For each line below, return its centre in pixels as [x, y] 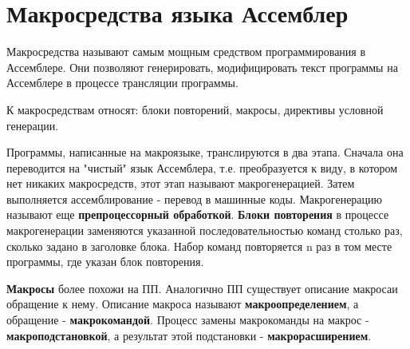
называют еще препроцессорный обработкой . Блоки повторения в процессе [198, 214]
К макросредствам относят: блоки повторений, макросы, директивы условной [195, 109]
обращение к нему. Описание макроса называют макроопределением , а [183, 304]
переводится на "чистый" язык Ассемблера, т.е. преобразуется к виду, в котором [202, 167]
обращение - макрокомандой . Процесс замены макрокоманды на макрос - [188, 320]
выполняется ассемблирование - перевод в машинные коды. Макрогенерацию [194, 198]
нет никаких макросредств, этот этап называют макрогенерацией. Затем [181, 183]
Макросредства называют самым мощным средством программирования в [186, 52]
